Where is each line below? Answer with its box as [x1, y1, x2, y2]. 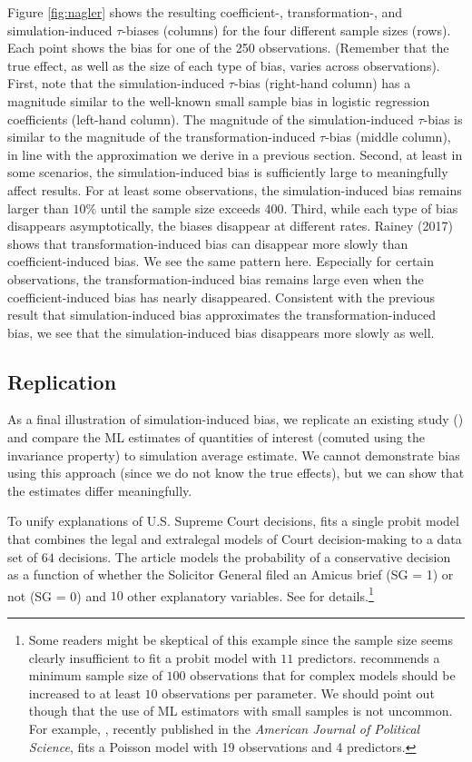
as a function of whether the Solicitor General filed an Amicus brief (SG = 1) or [7, 565, 454, 584]
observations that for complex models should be [190, 666, 456, 685]
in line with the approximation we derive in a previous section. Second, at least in [7, 144, 463, 163]
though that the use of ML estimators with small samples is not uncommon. [28, 701, 453, 720]
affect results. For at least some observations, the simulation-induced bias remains [7, 180, 462, 199]
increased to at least [28, 683, 141, 702]
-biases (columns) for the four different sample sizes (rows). [122, 20, 451, 39]
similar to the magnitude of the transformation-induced [7, 127, 316, 146]
